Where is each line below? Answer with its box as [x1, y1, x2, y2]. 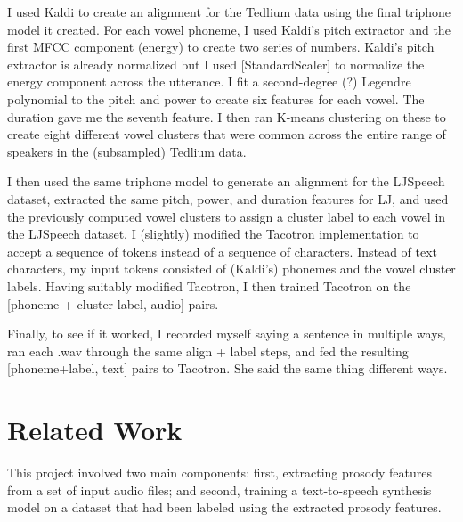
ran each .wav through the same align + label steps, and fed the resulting [7, 341, 409, 360]
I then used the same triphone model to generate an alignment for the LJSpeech [7, 172, 445, 191]
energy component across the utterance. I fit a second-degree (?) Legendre [7, 72, 411, 91]
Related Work [7, 412, 183, 448]
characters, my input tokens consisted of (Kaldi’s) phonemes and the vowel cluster [7, 259, 456, 278]
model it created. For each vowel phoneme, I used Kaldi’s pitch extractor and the [7, 20, 451, 38]
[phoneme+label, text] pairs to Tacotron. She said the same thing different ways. [7, 359, 448, 378]
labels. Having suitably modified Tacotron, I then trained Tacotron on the [7, 276, 411, 295]
